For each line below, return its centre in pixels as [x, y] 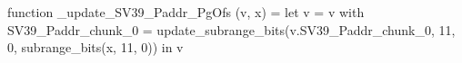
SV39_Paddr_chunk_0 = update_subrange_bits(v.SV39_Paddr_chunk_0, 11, [231, 29]
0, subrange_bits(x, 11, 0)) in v [95, 47]
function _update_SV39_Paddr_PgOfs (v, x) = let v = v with [186, 12]
